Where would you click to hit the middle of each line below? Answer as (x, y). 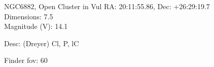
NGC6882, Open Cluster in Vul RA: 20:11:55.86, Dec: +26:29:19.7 (107, 6)
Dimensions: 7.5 (29, 16)
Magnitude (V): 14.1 (36, 26)
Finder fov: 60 (26, 60)
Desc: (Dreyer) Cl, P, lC (42, 43)
